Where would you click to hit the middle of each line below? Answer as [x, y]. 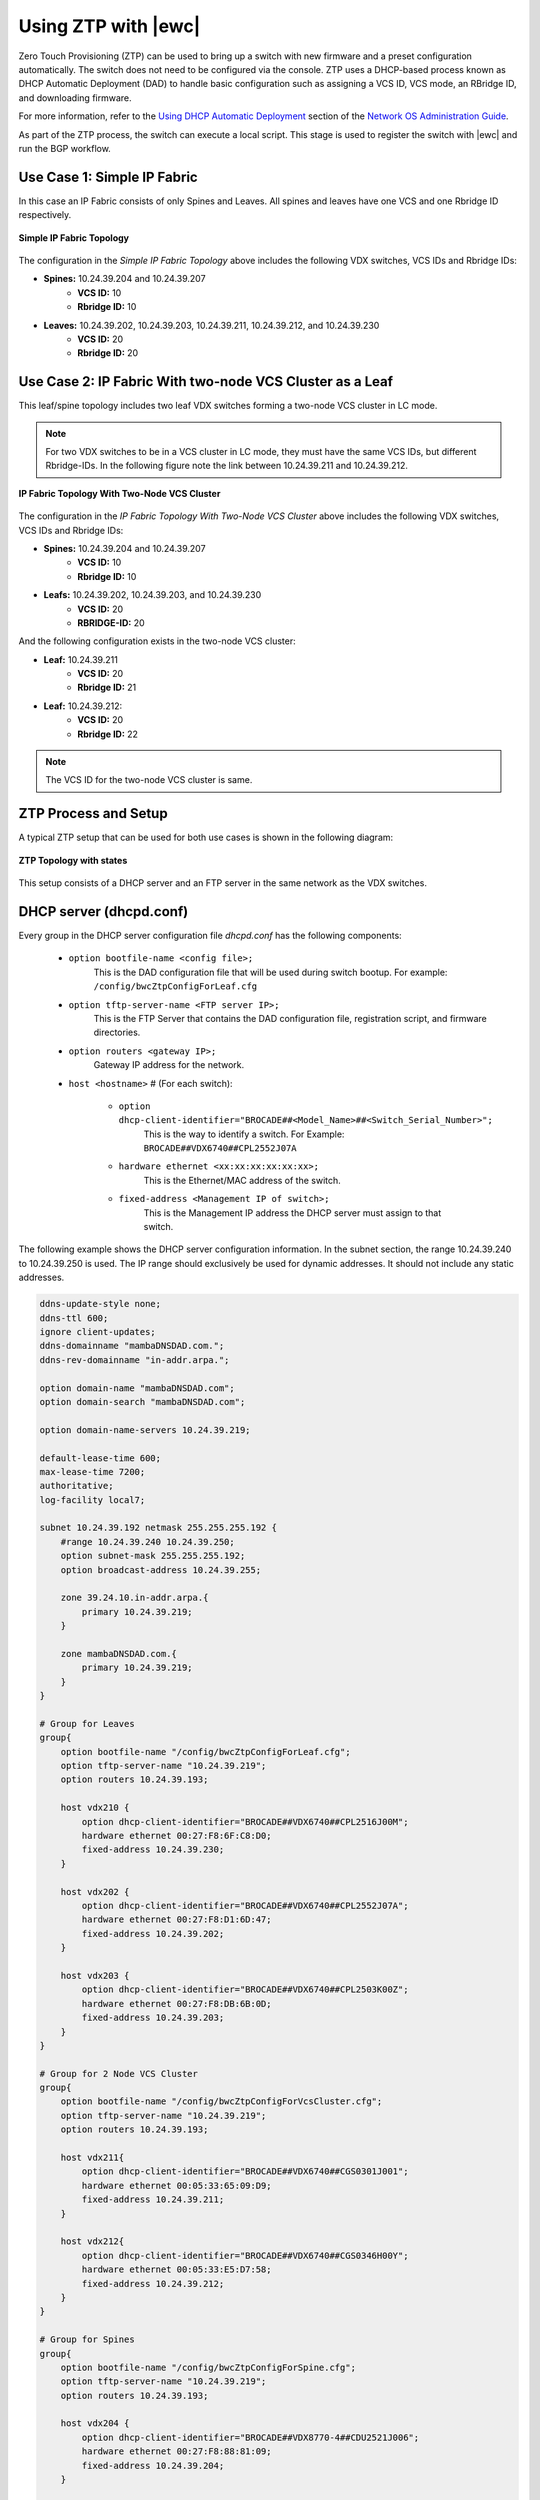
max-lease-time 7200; [92, 1471]
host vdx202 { [95, 1891]
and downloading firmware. [75, 97]
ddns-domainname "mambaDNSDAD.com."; [132, 1346]
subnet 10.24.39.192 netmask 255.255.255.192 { [158, 1528]
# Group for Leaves [87, 1723]
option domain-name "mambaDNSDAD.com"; [137, 1388]
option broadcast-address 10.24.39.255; [161, 1569]
